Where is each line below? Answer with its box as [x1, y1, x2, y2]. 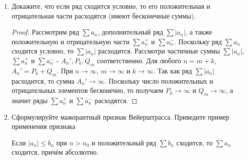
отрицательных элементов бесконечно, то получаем [11, 85, 164, 95]
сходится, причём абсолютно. [11, 147, 98, 157]
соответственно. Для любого [97, 55, 181, 65]
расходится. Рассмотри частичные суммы [98, 46, 220, 56]
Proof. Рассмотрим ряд [11, 27, 79, 37]
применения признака [11, 121, 76, 131]
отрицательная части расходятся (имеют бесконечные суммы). [11, 10, 196, 20]
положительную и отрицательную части [11, 36, 130, 46]
